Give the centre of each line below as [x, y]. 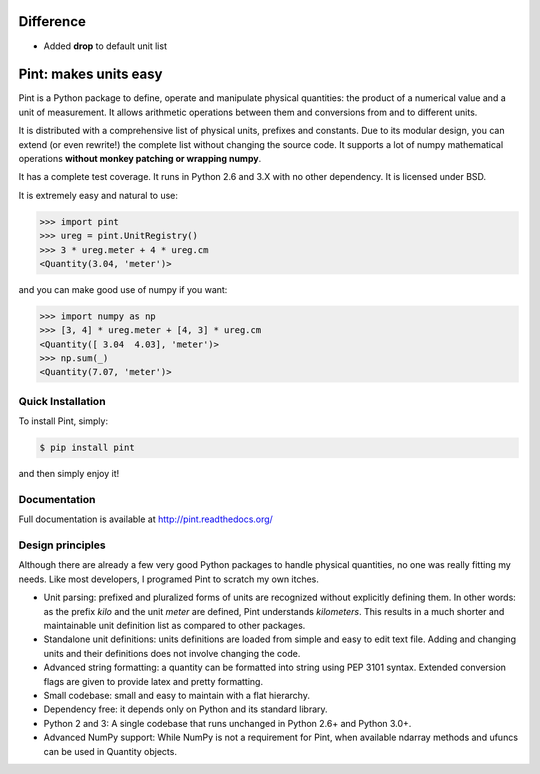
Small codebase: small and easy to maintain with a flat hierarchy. [176, 695]
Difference [52, 21]
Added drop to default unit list [105, 46]
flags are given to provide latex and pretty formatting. [153, 681]
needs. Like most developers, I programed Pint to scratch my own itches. [169, 579]
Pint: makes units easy [90, 74]
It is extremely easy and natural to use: [98, 195]
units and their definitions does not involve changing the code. [172, 653]
